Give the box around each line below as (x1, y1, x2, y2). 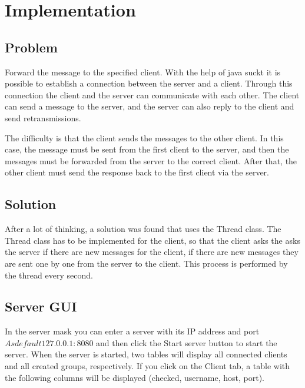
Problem (5, 38, 58, 56)
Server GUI (5, 297, 77, 316)
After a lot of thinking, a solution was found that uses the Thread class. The (5, 223, 281, 235)
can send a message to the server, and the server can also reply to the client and (5, 100, 294, 112)
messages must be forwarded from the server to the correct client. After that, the (5, 154, 297, 167)
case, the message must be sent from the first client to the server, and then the (5, 143, 289, 155)
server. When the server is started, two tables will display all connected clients (5, 348, 287, 360)
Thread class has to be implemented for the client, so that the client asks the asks (5, 234, 300, 246)
